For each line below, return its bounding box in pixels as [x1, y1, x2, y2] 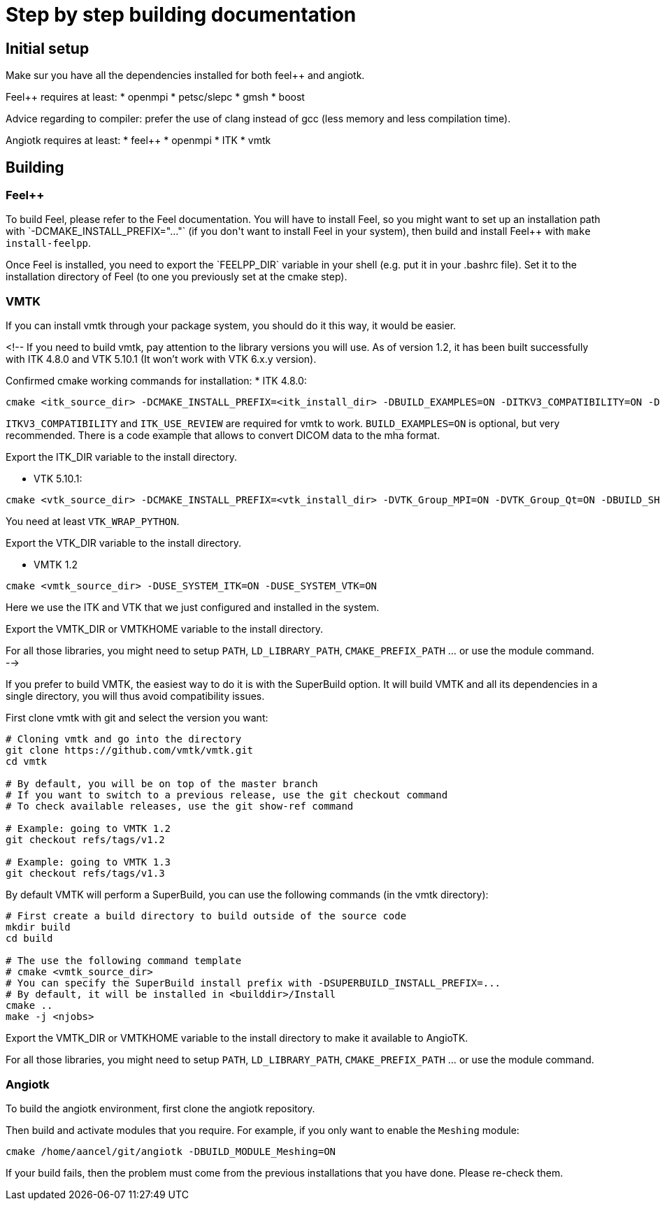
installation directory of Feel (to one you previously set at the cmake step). [6, 271, 347, 283]
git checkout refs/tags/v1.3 [6, 868, 165, 880]
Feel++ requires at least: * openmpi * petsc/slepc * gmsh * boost [6, 91, 305, 103]
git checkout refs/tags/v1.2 [6, 834, 165, 846]
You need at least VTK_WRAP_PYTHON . [6, 515, 180, 528]
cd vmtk [6, 756, 48, 768]
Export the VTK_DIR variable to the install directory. [6, 537, 241, 550]
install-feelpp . [6, 237, 92, 250]
